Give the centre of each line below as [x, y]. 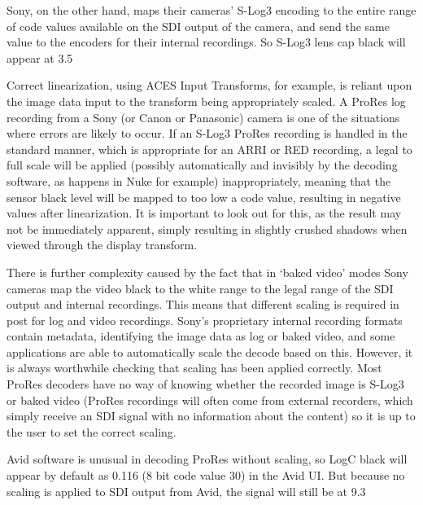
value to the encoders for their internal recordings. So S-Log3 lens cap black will [206, 42]
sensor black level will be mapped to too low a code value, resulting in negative [204, 197]
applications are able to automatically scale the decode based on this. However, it [210, 351]
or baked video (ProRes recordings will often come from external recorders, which [210, 400]
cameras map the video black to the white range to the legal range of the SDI [200, 288]
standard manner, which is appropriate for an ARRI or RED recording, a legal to [209, 149]
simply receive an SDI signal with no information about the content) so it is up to [211, 416]
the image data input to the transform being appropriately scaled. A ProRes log [206, 101]
